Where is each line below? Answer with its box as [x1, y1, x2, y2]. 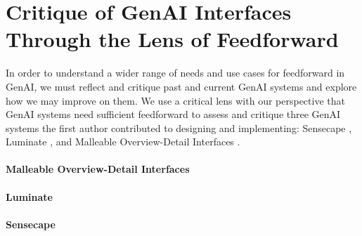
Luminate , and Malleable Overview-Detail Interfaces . [6, 134, 240, 149]
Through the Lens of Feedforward [6, 25, 339, 53]
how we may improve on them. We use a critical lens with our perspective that [6, 93, 345, 107]
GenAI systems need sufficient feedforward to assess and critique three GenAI [6, 107, 341, 122]
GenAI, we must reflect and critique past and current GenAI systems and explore [6, 79, 357, 93]
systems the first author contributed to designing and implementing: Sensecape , [6, 120, 352, 135]
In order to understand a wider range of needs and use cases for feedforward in [6, 65, 345, 80]
